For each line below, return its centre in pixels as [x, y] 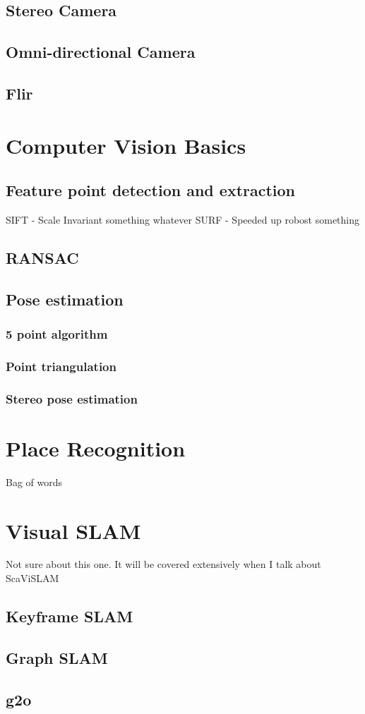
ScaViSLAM [32, 578]
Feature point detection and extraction [151, 190]
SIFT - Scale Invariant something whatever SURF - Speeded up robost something [183, 219]
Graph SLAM [57, 657]
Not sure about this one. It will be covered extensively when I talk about [163, 564]
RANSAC [42, 257]
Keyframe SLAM [70, 616]
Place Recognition [96, 448]
